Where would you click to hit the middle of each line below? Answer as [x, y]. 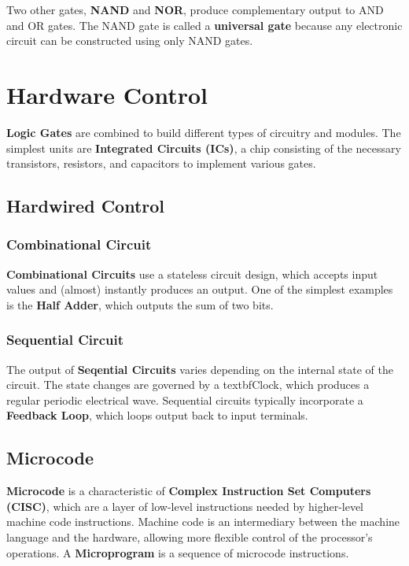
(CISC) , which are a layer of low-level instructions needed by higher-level [185, 506]
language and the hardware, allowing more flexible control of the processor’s [190, 537]
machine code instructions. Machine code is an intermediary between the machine [203, 522]
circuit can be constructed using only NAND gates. [130, 41]
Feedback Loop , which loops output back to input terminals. [157, 415]
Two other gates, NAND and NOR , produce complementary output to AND [195, 9]
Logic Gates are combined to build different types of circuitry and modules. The [204, 132]
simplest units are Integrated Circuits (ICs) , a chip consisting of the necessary [204, 148]
